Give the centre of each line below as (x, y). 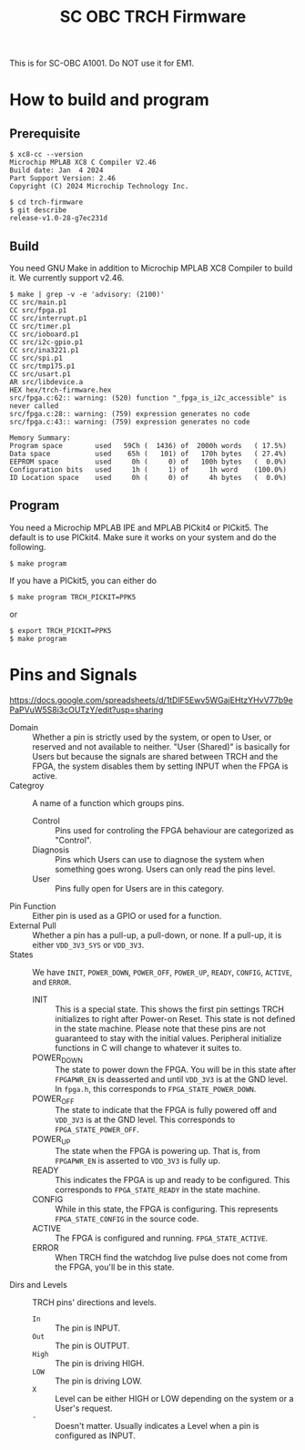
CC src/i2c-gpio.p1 (46, 342)
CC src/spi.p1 (36, 358)
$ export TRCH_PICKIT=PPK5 (61, 630)
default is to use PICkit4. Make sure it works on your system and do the (143, 537)
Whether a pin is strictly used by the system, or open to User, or (152, 737)
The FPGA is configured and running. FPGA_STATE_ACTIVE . (162, 1238)
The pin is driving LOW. (99, 1381)
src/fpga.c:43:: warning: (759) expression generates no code (130, 422)
